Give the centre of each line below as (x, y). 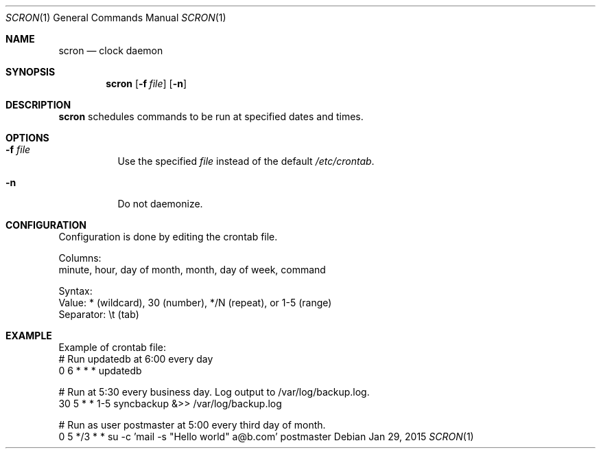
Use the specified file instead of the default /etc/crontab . (246, 161)
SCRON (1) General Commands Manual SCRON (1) (116, 18)
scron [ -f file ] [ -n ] (146, 83)
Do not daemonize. (160, 204)
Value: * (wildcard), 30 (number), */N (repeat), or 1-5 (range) (195, 303)
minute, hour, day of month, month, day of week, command (192, 270)
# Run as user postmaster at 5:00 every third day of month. (192, 425)
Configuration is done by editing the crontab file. (168, 237)
